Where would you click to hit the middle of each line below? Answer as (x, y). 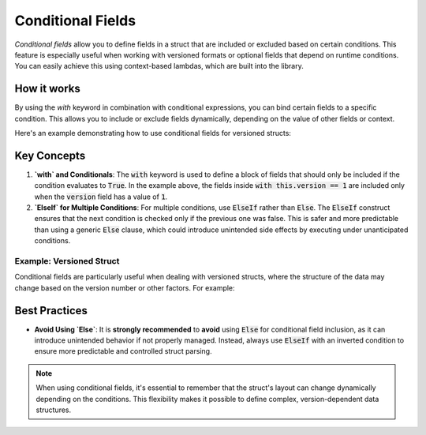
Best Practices (51, 311)
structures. (53, 410)
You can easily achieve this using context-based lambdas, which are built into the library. (159, 66)
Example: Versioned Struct (67, 261)
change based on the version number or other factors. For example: (125, 287)
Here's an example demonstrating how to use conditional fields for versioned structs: (153, 133)
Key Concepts (50, 155)
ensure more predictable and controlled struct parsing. (123, 351)
